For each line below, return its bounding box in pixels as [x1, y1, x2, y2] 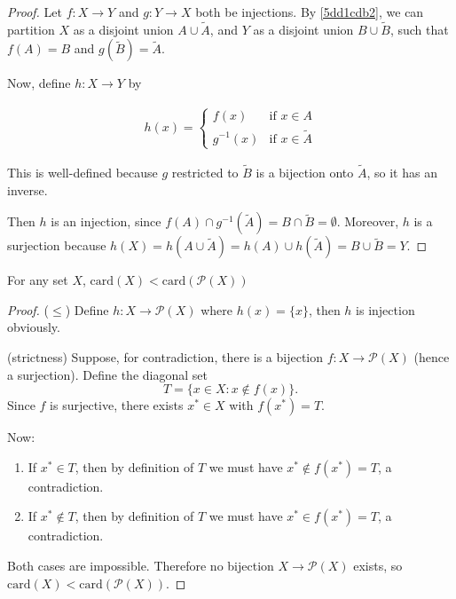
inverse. [7, 180, 48, 199]
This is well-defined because [7, 163, 158, 182]
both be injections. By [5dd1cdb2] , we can [195, 3, 424, 20]
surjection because [7, 236, 106, 255]
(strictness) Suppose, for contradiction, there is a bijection [7, 348, 324, 366]
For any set [7, 271, 68, 289]
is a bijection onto [256, 163, 354, 182]
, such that [389, 20, 449, 38]
